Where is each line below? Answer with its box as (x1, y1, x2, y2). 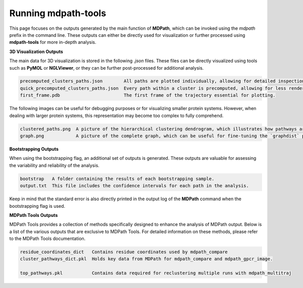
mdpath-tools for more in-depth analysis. (9, 39, 96, 45)
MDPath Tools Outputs (9, 212, 58, 218)
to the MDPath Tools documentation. (9, 236, 86, 242)
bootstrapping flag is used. (9, 203, 66, 209)
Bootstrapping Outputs (9, 146, 59, 152)
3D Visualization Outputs (9, 48, 63, 54)
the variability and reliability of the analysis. (9, 162, 99, 168)
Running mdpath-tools (9, 8, 106, 19)
